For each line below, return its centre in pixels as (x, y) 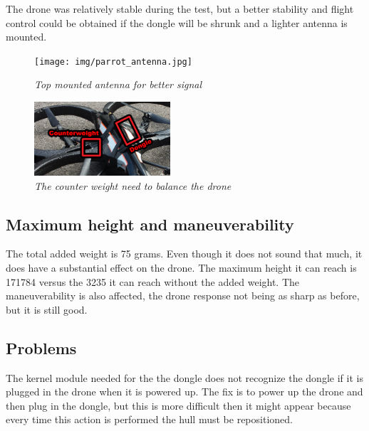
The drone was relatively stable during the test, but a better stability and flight (180, 9)
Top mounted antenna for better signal (118, 84)
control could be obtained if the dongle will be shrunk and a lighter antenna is (177, 22)
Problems (41, 347)
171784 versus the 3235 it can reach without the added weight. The (153, 281)
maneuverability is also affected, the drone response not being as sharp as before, (183, 296)
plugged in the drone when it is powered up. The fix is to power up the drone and (184, 392)
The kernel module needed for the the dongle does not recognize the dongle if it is (184, 377)
